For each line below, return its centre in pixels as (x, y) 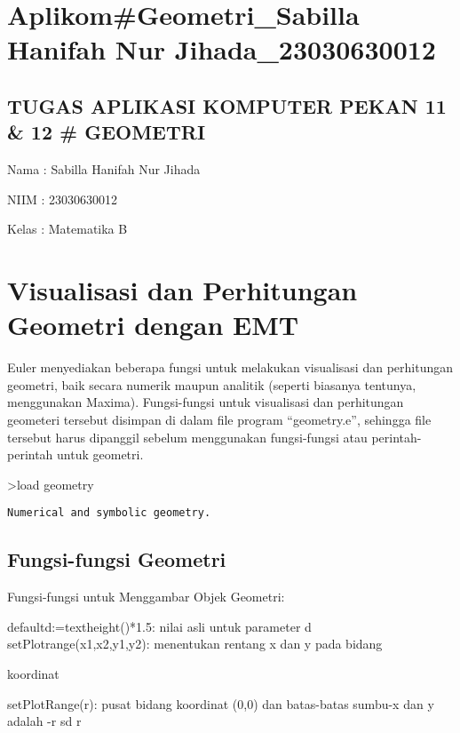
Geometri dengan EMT (153, 325)
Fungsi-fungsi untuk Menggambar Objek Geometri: (146, 597)
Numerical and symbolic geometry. (109, 513)
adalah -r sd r (44, 721)
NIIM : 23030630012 (63, 199)
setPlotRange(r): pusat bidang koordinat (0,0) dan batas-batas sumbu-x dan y (221, 703)
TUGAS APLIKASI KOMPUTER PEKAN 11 (227, 105)
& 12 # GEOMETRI (107, 132)
